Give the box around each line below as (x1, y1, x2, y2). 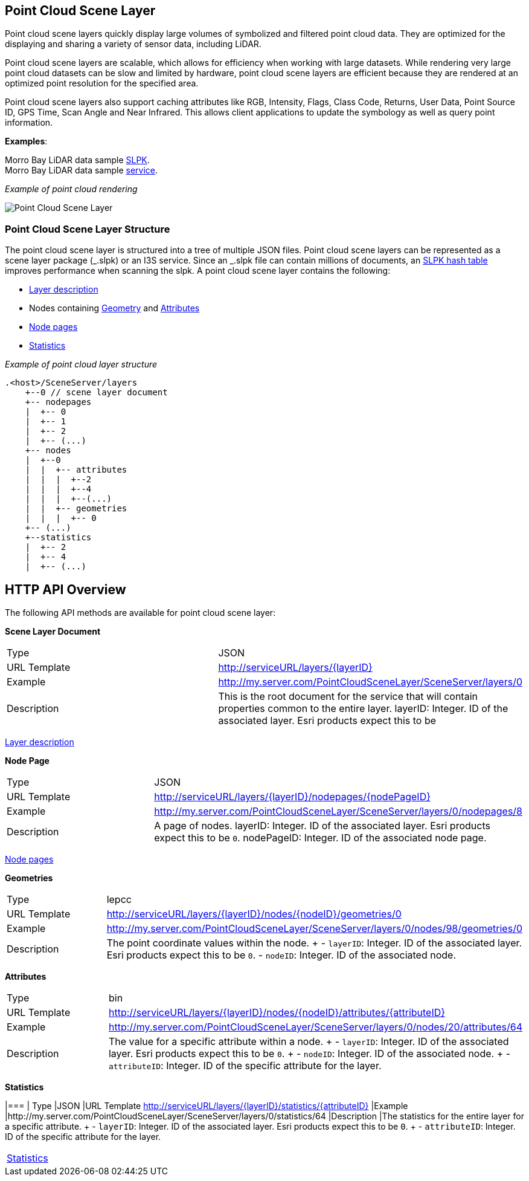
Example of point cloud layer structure (5, 359, 158, 370)
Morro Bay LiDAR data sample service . (5, 165, 158, 176)
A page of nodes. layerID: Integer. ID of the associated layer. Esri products (154, 820, 490, 832)
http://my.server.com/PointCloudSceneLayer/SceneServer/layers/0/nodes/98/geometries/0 (106, 922, 522, 935)
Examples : (5, 136, 48, 147)
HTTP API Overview (5, 581, 126, 597)
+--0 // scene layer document (25, 387, 168, 398)
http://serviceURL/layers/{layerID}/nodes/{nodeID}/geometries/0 (106, 908, 402, 921)
